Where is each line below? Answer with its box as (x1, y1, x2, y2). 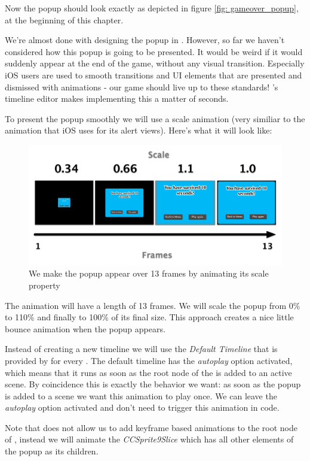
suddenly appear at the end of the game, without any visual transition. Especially (5, 57, 305, 69)
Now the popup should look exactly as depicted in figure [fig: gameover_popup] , (5, 2, 299, 14)
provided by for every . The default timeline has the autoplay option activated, (5, 354, 293, 366)
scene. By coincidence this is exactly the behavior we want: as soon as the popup (5, 378, 301, 390)
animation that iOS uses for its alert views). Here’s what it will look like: (5, 124, 272, 137)
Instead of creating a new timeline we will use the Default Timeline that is (5, 342, 278, 355)
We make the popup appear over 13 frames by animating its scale (29, 267, 269, 280)
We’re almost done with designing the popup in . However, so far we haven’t (5, 34, 285, 46)
